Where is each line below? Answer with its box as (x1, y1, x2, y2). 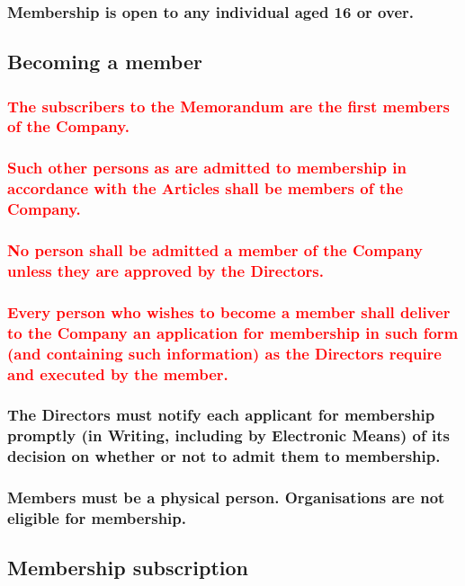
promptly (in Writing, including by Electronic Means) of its (7, 424, 450, 447)
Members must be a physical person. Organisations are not (7, 486, 445, 509)
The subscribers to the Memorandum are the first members (7, 94, 450, 117)
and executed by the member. (7, 362, 228, 385)
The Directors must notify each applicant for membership (7, 404, 435, 426)
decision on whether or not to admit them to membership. (7, 445, 441, 467)
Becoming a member (7, 48, 202, 75)
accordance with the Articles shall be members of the (7, 177, 404, 200)
